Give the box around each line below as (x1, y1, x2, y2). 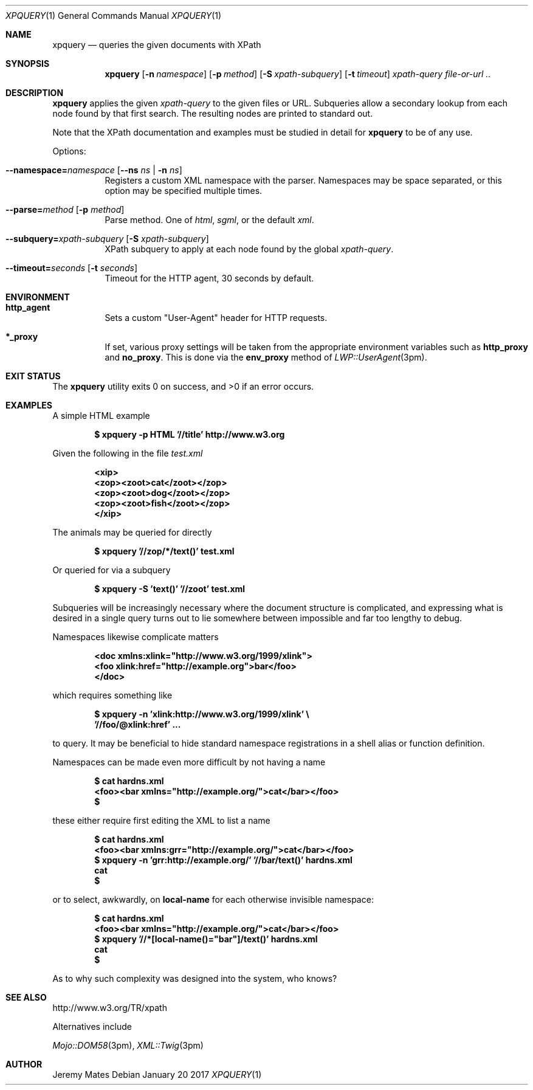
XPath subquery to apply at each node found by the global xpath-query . (105, 244, 394, 254)
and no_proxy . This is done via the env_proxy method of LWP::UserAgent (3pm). (105, 352, 427, 362)
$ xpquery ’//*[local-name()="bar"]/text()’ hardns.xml (94, 934, 318, 944)
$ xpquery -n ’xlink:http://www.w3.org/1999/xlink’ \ (94, 709, 309, 719)
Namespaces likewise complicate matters (52, 632, 219, 642)
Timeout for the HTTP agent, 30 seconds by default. (105, 273, 314, 283)
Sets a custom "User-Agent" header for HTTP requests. (105, 312, 328, 323)
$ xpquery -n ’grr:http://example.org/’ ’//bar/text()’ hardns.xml (94, 855, 352, 865)
